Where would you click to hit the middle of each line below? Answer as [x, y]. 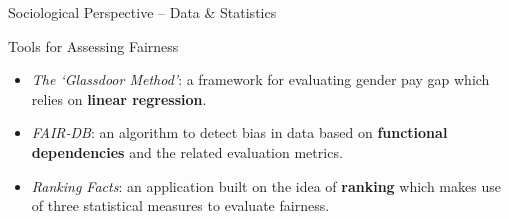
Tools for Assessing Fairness [93, 45]
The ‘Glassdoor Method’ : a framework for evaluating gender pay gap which [260, 79]
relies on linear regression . [119, 98]
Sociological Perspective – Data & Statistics [142, 12]
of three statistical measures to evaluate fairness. [180, 205]
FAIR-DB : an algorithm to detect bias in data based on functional [239, 132]
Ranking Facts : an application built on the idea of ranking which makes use [266, 185]
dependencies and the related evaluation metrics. [187, 151]
